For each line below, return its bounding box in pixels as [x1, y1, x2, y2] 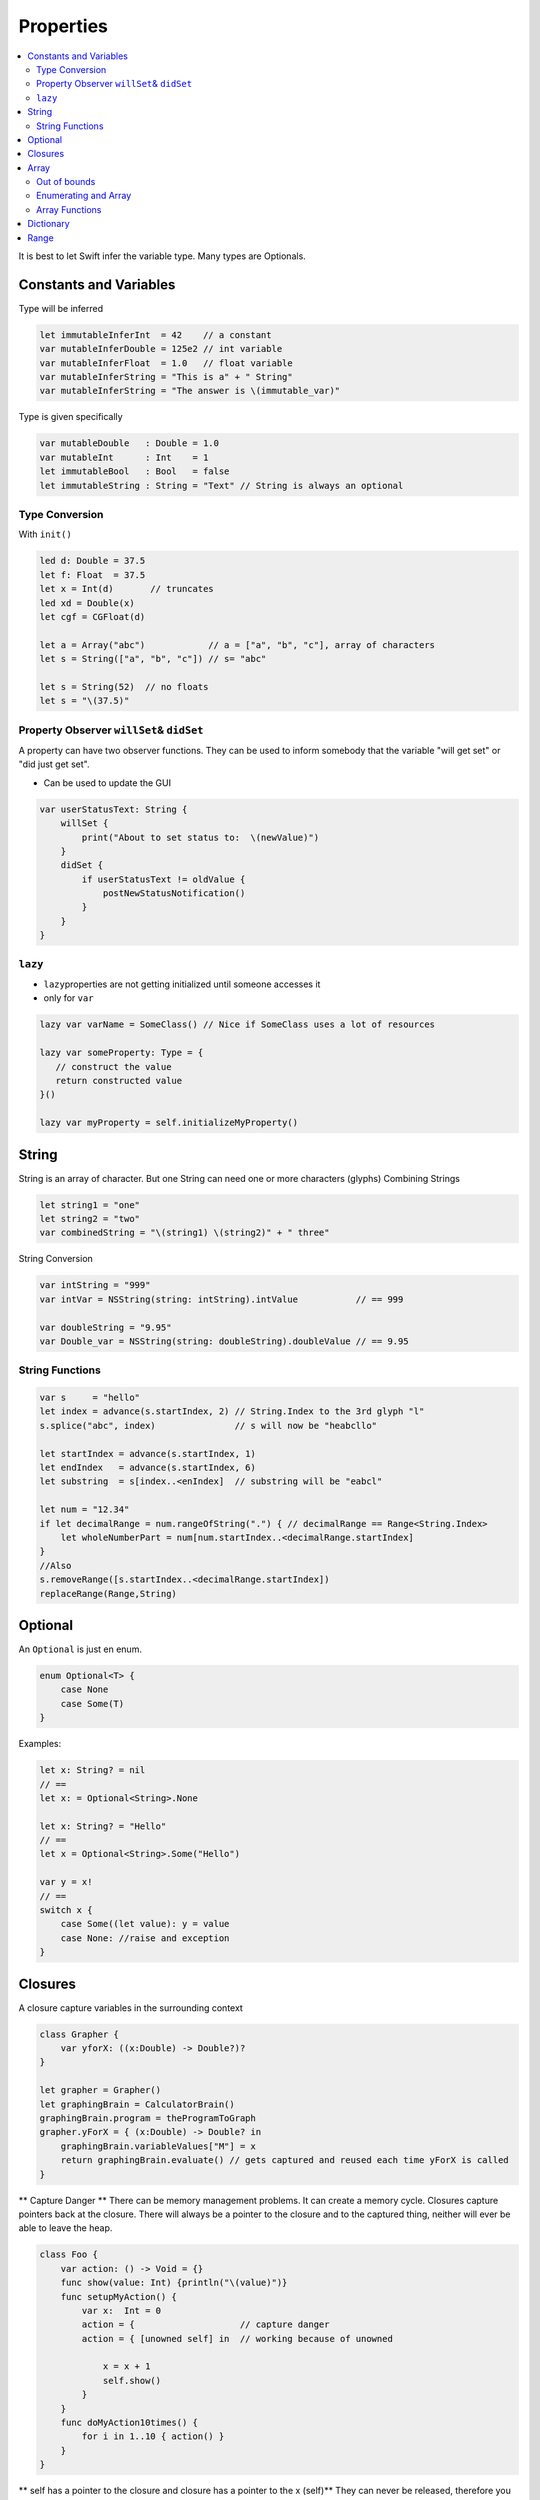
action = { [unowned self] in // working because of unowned [81, 2333, 394, 2344]
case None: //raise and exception [60, 1932, 230, 1944]
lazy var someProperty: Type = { [39, 1047, 204, 1059]
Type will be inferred [18, 302, 104, 314]
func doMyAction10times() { [60, 2417, 199, 2429]
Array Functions [36, 203, 102, 215]
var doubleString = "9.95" [39, 1321, 172, 1333]
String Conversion [18, 1253, 94, 1265]
